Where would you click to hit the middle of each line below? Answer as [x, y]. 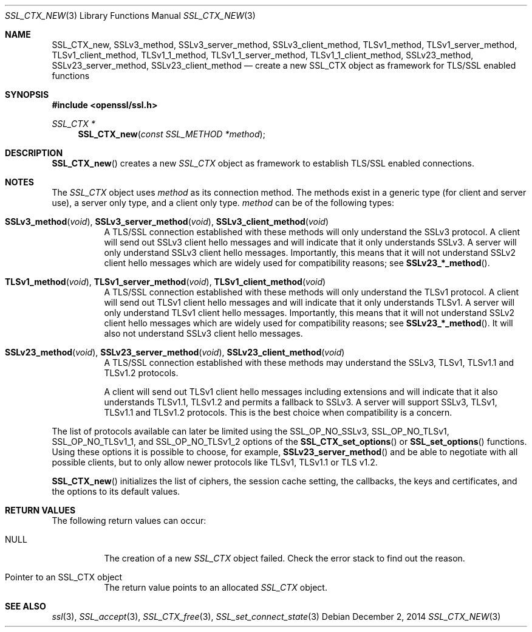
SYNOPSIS [27, 94]
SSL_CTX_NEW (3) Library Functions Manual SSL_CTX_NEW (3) [130, 15]
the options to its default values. [116, 491]
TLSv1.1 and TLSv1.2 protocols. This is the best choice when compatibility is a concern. [278, 412]
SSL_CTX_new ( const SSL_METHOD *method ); [172, 134]
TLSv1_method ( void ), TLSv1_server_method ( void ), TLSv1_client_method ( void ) [165, 282]
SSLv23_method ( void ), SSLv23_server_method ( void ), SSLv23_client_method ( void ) [175, 352]
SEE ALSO [26, 606]
